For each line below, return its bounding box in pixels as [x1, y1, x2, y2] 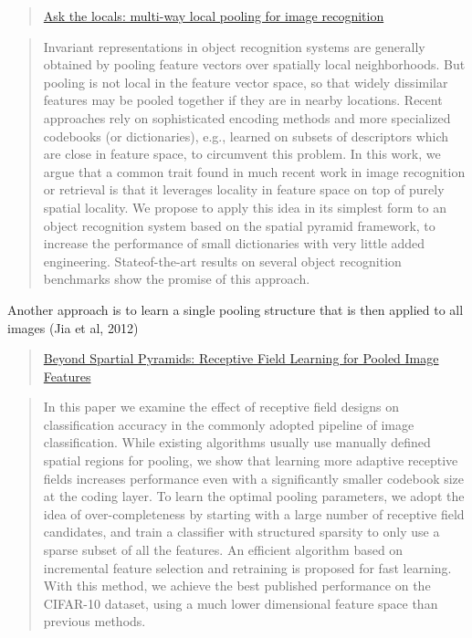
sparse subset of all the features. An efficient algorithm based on [43, 540, 404, 560]
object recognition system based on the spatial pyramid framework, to [43, 215, 435, 235]
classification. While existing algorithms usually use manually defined [43, 433, 431, 452]
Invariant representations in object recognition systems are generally [43, 37, 425, 56]
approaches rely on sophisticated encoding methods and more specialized [43, 108, 451, 127]
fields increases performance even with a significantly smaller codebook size [43, 468, 465, 487]
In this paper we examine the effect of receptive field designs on [43, 397, 399, 416]
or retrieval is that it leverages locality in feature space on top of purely [43, 180, 445, 199]
